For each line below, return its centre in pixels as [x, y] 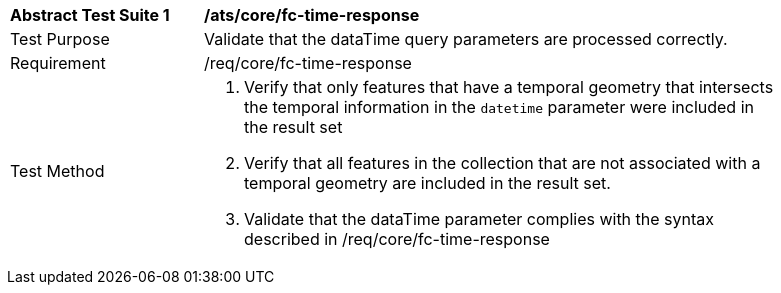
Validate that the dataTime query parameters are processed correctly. [466, 39]
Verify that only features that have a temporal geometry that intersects [509, 87]
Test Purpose [60, 39]
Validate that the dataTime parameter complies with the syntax [479, 219]
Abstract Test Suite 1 [90, 15]
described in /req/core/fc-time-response [397, 239]
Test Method [57, 171]
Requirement [58, 63]
